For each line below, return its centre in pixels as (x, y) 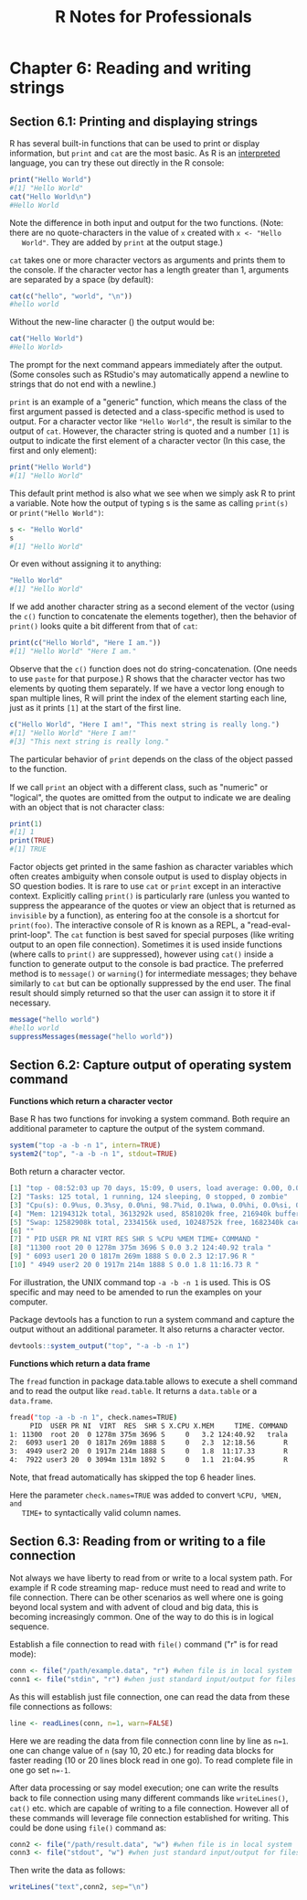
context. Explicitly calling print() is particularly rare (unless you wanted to (150, 896)
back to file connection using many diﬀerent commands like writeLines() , (149, 1798)
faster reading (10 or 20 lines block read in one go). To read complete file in (151, 1760)
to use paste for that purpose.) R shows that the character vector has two (148, 678)
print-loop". (31, 934)
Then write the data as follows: (68, 1870)
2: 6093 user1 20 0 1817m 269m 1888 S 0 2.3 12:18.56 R (148, 1443)
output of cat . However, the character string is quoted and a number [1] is (149, 431)
